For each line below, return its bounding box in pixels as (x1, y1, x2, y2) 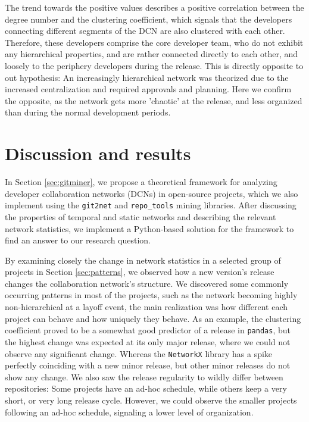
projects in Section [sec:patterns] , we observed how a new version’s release (5, 265, 274, 278)
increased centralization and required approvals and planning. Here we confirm (5, 83, 292, 95)
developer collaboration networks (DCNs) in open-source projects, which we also (5, 187, 298, 199)
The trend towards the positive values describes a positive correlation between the (5, 1, 304, 13)
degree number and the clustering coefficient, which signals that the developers (5, 12, 292, 25)
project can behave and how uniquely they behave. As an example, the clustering (5, 312, 301, 324)
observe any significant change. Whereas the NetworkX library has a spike (5, 347, 273, 360)
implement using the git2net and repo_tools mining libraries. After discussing (5, 199, 296, 211)
